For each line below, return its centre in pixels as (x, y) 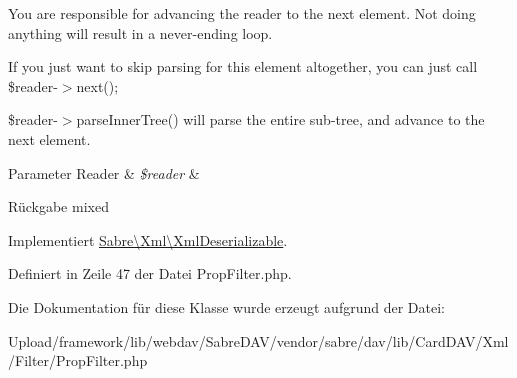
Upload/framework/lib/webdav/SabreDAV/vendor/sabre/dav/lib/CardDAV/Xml (258, 340)
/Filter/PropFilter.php (78, 360)
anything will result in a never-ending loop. (140, 32)
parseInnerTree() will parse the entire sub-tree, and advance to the (280, 119)
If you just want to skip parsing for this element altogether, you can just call (243, 66)
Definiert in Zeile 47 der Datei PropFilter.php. (150, 273)
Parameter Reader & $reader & (104, 172)
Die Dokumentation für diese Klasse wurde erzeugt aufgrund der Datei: (226, 306)
